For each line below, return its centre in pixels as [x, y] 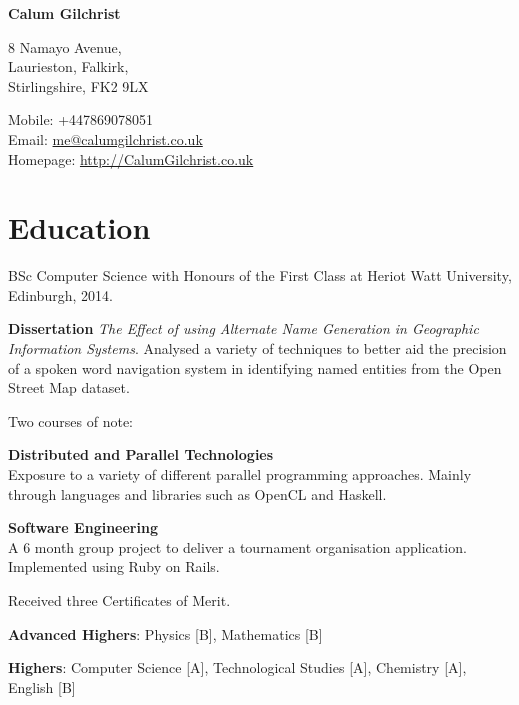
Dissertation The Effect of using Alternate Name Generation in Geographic [243, 328]
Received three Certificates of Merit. [119, 600]
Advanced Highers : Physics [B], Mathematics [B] [165, 633]
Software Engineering [83, 527]
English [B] [42, 686]
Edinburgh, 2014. [60, 294]
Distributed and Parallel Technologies [141, 454]
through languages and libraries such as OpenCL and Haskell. [197, 493]
